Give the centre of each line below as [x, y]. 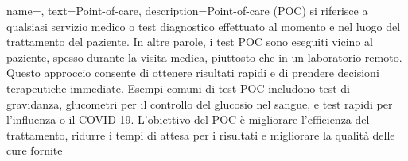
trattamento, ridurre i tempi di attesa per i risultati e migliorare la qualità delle [201, 134]
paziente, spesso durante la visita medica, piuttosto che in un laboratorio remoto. [204, 57]
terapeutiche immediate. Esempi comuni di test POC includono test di [178, 88]
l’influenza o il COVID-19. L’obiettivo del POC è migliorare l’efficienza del [188, 119]
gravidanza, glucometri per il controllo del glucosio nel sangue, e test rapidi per [200, 103]
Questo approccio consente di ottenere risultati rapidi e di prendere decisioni [193, 73]
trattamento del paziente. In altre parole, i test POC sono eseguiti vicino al [190, 42]
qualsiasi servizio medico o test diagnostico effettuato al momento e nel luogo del [204, 26]
